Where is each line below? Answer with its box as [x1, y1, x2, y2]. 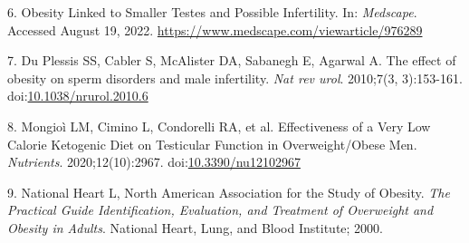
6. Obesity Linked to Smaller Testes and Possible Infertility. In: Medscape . [7, 3, 417, 21]
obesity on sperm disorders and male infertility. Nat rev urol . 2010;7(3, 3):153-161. [7, 68, 463, 87]
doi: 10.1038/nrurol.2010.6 [7, 86, 148, 105]
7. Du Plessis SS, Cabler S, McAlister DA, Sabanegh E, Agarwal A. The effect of [7, 51, 456, 70]
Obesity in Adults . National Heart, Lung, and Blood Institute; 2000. [7, 218, 383, 237]
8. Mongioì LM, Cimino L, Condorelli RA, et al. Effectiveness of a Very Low [7, 116, 431, 135]
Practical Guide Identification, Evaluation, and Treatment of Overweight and [7, 200, 434, 219]
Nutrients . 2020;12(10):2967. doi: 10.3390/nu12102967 [7, 152, 301, 171]
